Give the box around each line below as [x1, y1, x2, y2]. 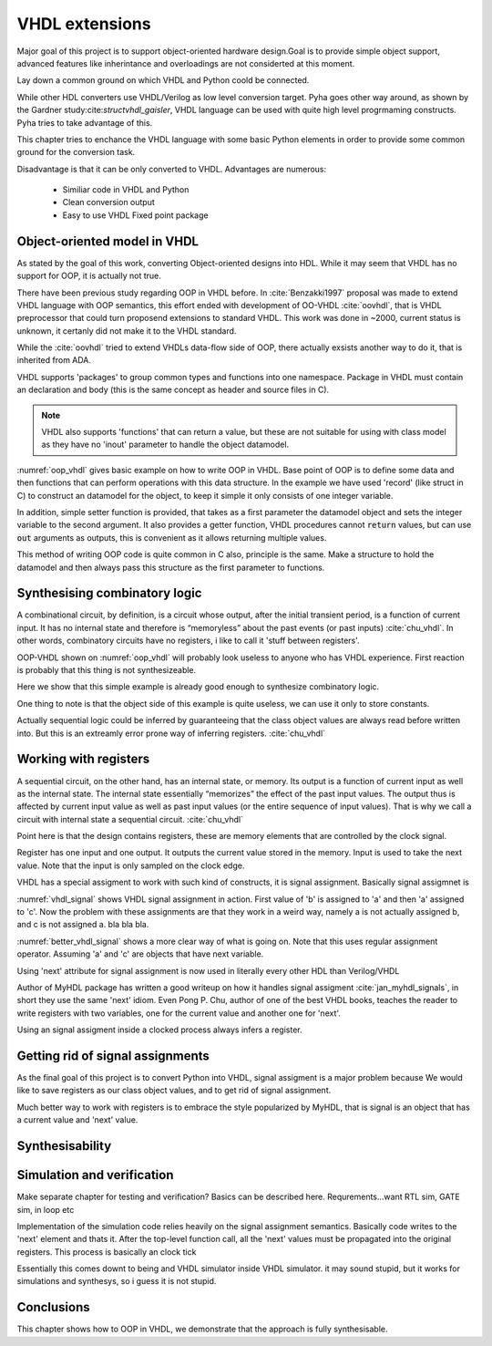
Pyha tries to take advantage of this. [16, 117, 153, 128]
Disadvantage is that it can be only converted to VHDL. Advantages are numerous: [16, 163, 327, 174]
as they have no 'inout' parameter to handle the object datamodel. [41, 439, 290, 450]
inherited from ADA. [16, 355, 91, 366]
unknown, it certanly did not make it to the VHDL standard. [16, 325, 237, 336]
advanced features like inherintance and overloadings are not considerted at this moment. [16, 57, 355, 68]
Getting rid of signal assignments [16, 1048, 210, 1063]
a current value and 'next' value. [16, 1114, 138, 1125]
